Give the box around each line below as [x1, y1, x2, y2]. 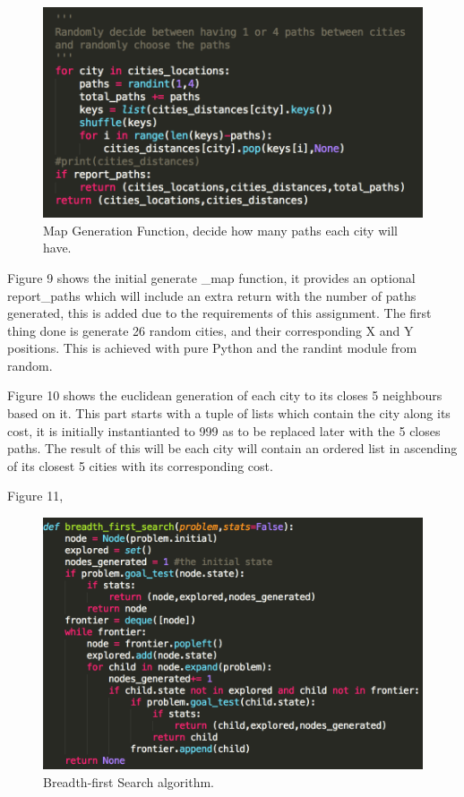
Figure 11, [7, 486, 64, 505]
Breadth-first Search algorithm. [43, 772, 215, 791]
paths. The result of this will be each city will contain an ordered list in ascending [7, 439, 458, 458]
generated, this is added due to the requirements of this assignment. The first [7, 304, 432, 322]
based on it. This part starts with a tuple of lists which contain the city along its [7, 404, 451, 423]
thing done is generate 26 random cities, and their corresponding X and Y [7, 321, 414, 339]
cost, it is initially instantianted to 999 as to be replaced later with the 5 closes [7, 421, 441, 440]
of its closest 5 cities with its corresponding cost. [7, 456, 273, 475]
